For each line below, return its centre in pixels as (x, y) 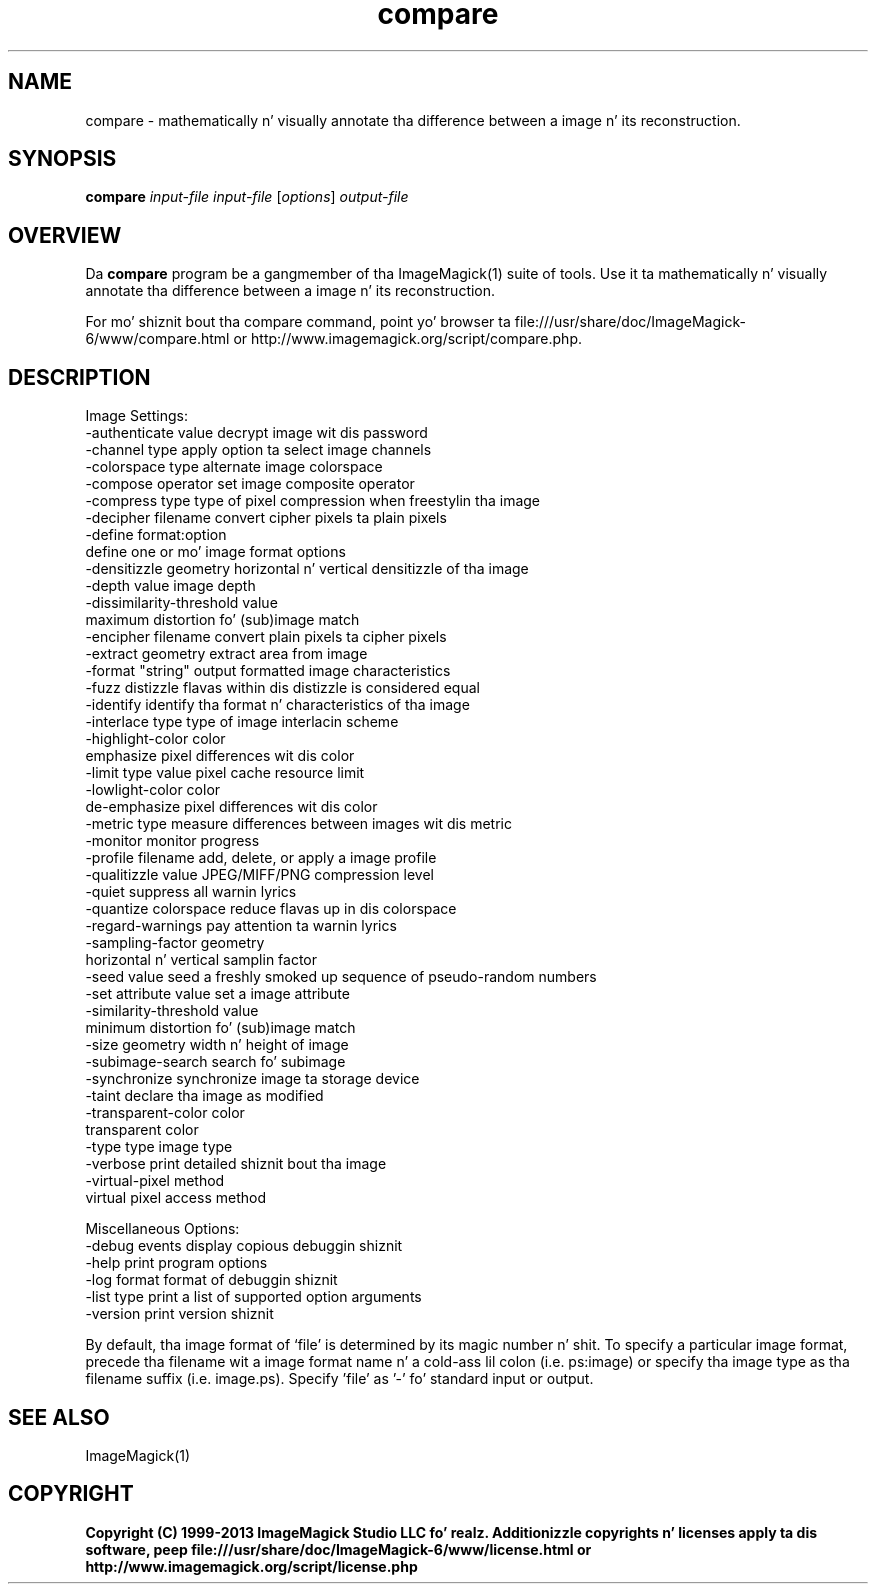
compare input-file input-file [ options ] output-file (247, 197)
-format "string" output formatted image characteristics (268, 671)
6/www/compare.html (157, 339)
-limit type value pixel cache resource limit (225, 773)
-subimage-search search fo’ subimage (215, 1062)
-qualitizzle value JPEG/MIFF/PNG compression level (259, 875)
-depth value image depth (170, 586)
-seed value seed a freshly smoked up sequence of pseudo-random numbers (341, 977)
